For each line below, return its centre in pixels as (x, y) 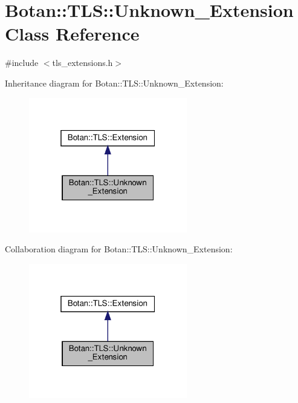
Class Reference (72, 34)
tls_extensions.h (83, 63)
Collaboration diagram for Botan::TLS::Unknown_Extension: (119, 249)
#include (22, 63)
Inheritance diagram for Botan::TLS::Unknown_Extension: (114, 83)
